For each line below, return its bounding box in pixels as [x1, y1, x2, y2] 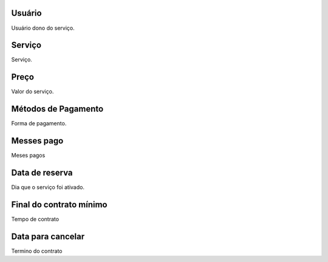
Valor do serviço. [11, 88, 54, 95]
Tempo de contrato [11, 215, 60, 222]
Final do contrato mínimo [11, 199, 108, 210]
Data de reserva [11, 167, 73, 178]
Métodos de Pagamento [11, 104, 104, 114]
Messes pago [11, 136, 64, 146]
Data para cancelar [11, 231, 85, 241]
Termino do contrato [11, 247, 63, 255]
